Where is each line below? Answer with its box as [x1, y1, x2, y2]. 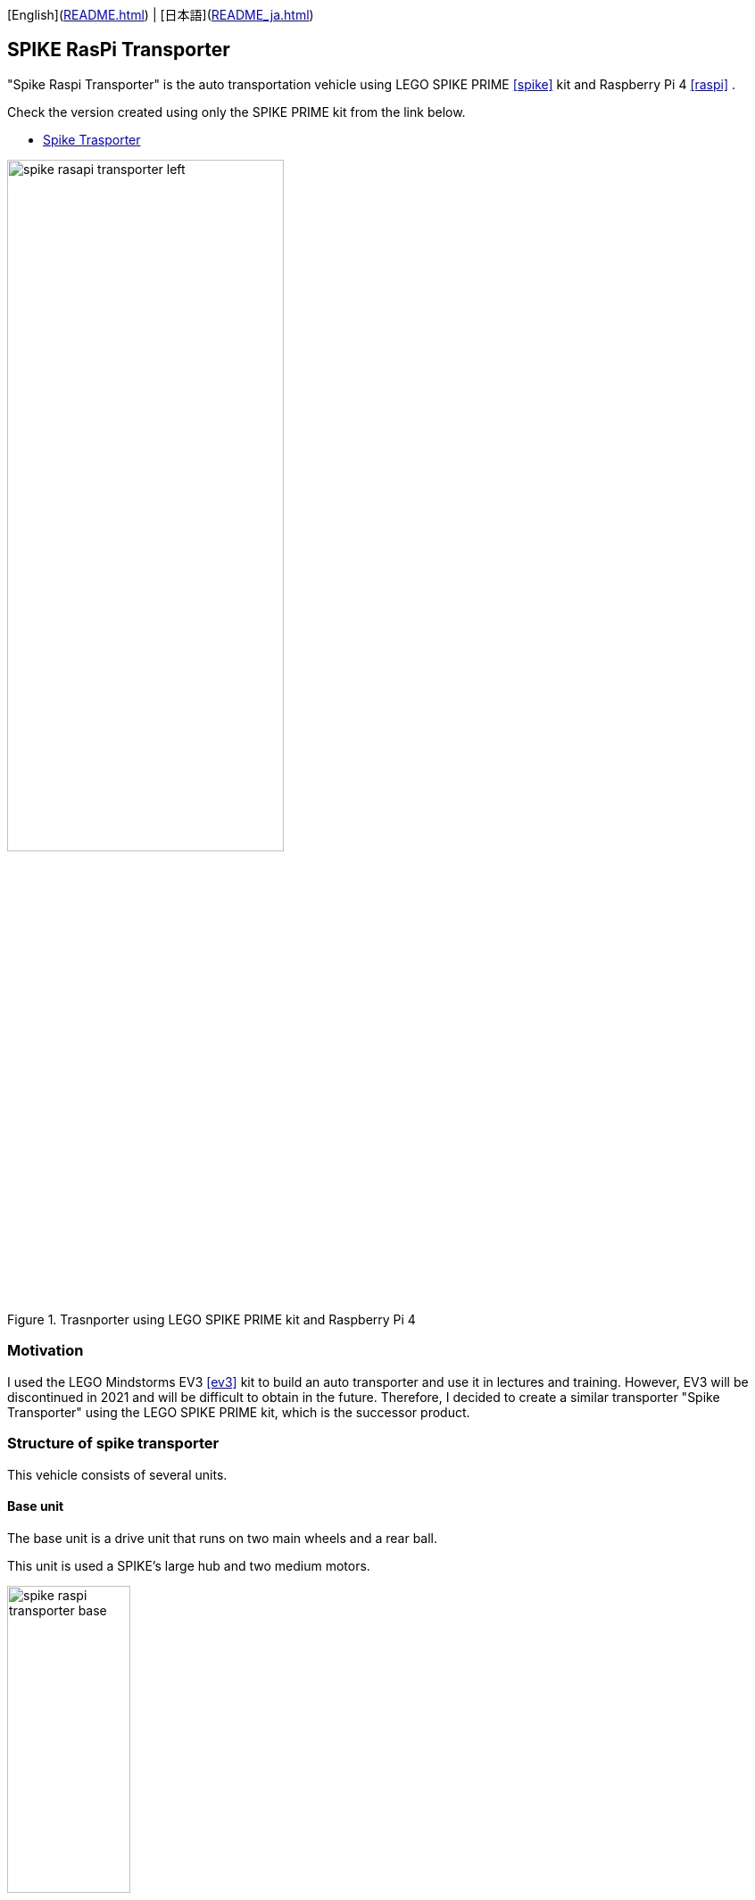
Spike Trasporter [43, 131, 141, 147]
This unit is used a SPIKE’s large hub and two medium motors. [7, 1557, 370, 1573]
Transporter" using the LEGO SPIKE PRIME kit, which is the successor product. [7, 1404, 470, 1420]
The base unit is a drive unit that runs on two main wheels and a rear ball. [7, 1530, 438, 1546]
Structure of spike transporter [7, 1434, 220, 1453]
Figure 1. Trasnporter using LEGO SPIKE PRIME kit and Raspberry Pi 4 [7, 1312, 416, 1328]
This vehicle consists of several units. [7, 1466, 228, 1482]
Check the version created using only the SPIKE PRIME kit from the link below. [7, 104, 466, 120]
